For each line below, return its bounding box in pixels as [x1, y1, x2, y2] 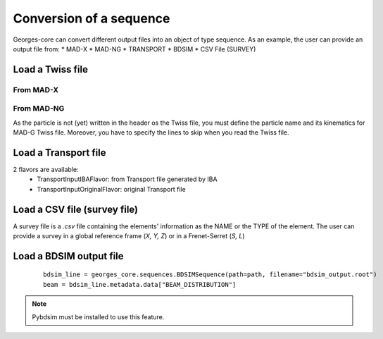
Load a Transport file [13, 147, 106, 159]
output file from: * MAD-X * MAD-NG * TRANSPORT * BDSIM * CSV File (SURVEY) [13, 44, 256, 53]
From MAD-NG [13, 104, 65, 113]
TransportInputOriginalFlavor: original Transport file [37, 185, 186, 193]
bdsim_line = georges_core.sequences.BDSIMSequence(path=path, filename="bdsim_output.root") [43, 271, 377, 278]
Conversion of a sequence [13, 11, 170, 26]
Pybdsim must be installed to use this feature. [32, 312, 165, 321]
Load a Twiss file [13, 63, 88, 75]
